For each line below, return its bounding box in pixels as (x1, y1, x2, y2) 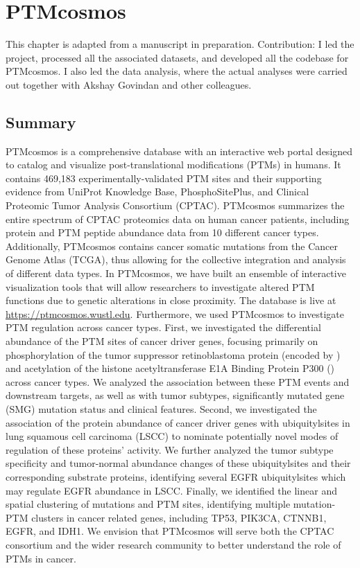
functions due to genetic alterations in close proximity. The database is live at (6, 293, 336, 308)
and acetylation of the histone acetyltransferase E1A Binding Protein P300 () (6, 361, 335, 375)
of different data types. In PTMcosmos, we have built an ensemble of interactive (6, 266, 346, 281)
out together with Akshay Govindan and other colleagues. (6, 77, 252, 91)
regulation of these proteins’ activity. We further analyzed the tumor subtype (6, 442, 334, 456)
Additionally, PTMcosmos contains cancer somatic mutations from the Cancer (6, 238, 338, 253)
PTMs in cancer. (6, 551, 76, 565)
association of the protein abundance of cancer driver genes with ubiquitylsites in (6, 415, 350, 429)
